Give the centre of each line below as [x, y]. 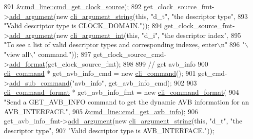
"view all [17, 54]
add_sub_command [39, 82]
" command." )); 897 [62, 54]
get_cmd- [213, 73]
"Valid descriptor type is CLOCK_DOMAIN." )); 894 [83, 26]
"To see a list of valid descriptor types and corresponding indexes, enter [111, 44]
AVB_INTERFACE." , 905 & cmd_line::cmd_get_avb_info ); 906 [101, 111]
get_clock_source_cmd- [130, 54]
